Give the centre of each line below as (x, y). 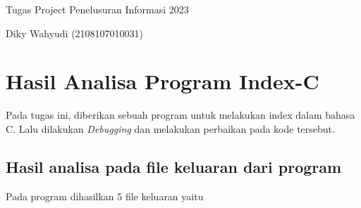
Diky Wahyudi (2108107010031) (75, 33)
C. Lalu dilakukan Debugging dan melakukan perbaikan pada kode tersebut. (170, 128)
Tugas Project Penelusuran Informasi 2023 (97, 9)
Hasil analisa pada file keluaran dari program (174, 166)
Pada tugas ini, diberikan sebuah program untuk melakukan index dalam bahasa (180, 115)
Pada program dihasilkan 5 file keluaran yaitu (105, 196)
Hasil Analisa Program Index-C (163, 81)
